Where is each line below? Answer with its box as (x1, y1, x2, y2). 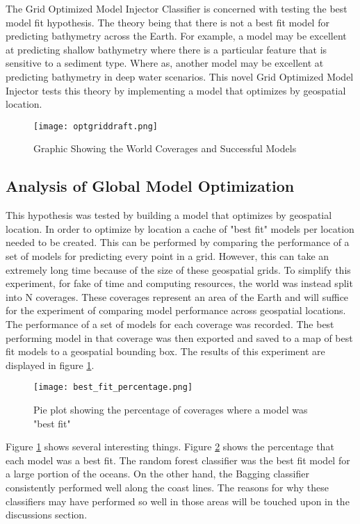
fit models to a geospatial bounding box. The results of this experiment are (6, 344, 325, 359)
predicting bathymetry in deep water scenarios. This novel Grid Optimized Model (6, 69, 354, 83)
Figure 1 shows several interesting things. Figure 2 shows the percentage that (6, 439, 334, 454)
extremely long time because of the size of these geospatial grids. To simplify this (6, 262, 351, 277)
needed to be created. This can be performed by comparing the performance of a (6, 235, 350, 249)
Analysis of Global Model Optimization (6, 175, 295, 197)
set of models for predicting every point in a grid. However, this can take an (6, 248, 329, 263)
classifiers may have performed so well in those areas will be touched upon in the (6, 493, 350, 508)
